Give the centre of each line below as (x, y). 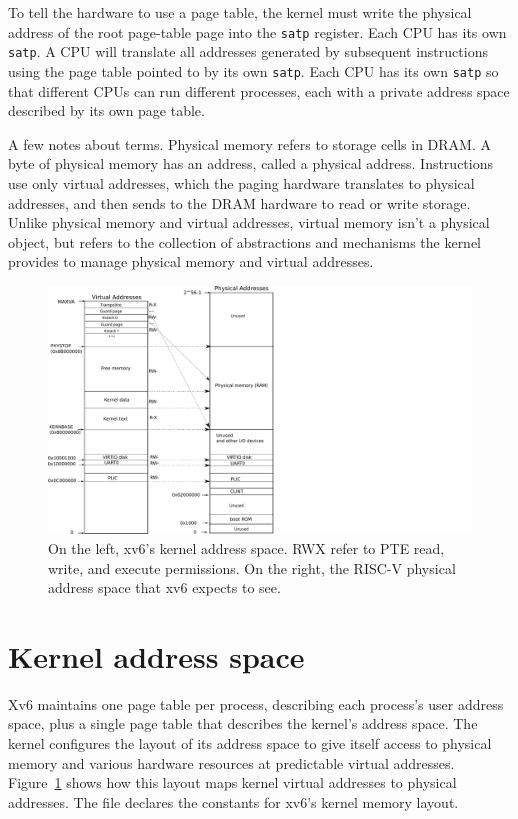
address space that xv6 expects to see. (164, 587)
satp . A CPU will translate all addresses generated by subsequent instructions (248, 51)
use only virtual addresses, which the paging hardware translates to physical (241, 182)
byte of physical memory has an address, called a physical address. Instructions (250, 163)
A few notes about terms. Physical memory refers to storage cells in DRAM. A (250, 143)
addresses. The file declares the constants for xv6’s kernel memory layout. (233, 801)
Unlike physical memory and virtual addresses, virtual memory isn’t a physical (249, 222)
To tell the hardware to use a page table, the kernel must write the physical (240, 12)
